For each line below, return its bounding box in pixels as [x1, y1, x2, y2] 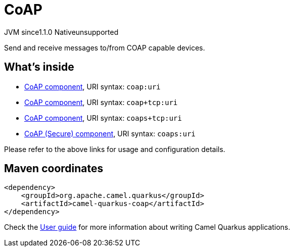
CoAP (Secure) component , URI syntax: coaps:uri [24, 129, 195, 138]
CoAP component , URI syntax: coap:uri [24, 82, 161, 91]
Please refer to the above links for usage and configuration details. [4, 144, 225, 154]
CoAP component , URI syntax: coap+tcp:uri [24, 97, 178, 107]
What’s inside [4, 61, 74, 74]
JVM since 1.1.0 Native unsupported [4, 27, 119, 36]
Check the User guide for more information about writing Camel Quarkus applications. [4, 223, 290, 232]
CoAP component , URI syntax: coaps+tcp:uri [24, 113, 182, 122]
